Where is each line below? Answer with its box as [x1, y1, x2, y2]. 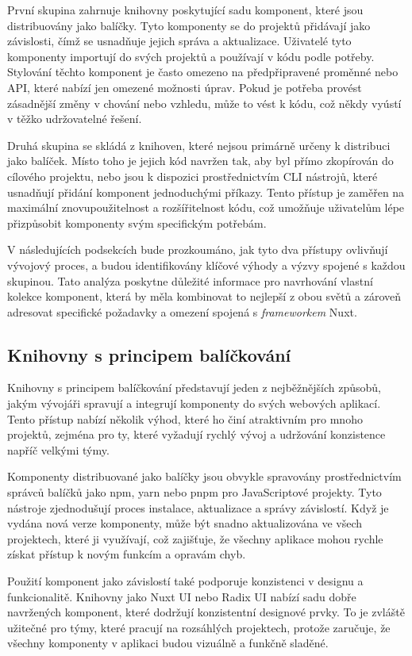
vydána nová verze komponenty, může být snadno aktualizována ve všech [7, 515, 363, 531]
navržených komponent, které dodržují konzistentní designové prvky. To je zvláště [7, 604, 405, 620]
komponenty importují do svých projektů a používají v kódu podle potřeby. [7, 48, 375, 64]
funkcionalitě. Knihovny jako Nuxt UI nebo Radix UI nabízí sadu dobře [7, 588, 356, 604]
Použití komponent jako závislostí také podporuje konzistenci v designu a [7, 573, 364, 589]
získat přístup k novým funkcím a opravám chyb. [7, 546, 246, 562]
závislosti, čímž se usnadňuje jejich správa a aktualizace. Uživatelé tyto [7, 33, 352, 49]
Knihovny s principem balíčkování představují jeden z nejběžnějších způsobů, [7, 379, 381, 396]
